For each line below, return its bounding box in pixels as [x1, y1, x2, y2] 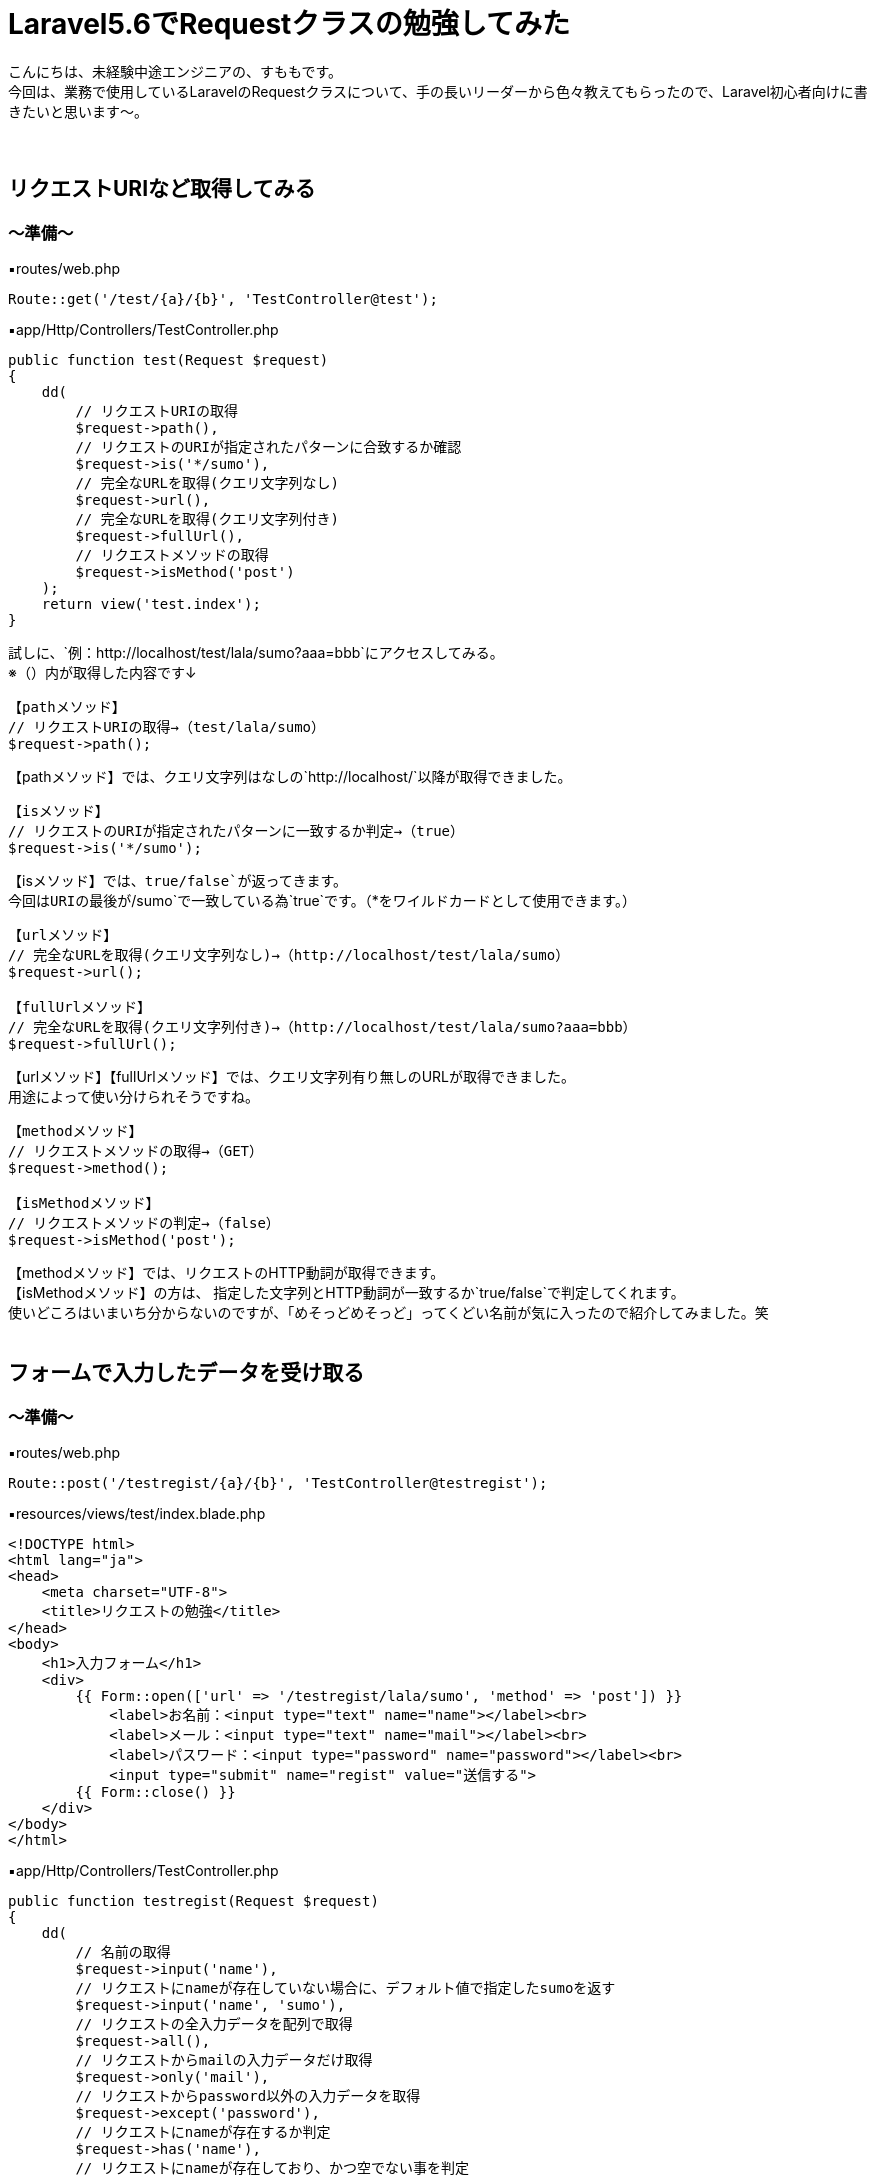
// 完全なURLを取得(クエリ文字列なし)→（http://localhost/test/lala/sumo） [8, 946, 570, 963]
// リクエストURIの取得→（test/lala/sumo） [8, 718, 326, 735]
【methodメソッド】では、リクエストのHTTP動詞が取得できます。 [8, 1263, 445, 1281]
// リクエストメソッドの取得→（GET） [8, 1142, 264, 1159]
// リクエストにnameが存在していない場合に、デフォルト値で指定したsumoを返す [75, 1980, 616, 1997]
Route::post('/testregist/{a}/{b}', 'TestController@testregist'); [8, 1475, 548, 1492]
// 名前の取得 [75, 1944, 171, 1961]
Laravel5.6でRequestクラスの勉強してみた [8, 7, 570, 41]
